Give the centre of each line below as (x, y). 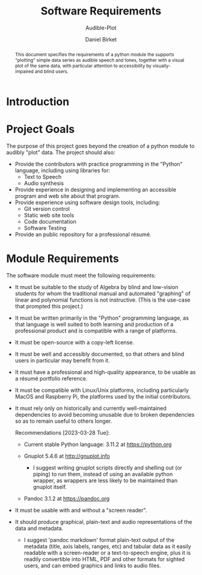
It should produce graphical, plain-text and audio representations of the (103, 521)
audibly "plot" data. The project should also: (61, 152)
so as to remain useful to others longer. (63, 421)
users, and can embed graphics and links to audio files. (92, 565)
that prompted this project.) (49, 306)
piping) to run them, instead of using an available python (103, 474)
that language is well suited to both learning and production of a (94, 324)
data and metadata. (39, 528)
